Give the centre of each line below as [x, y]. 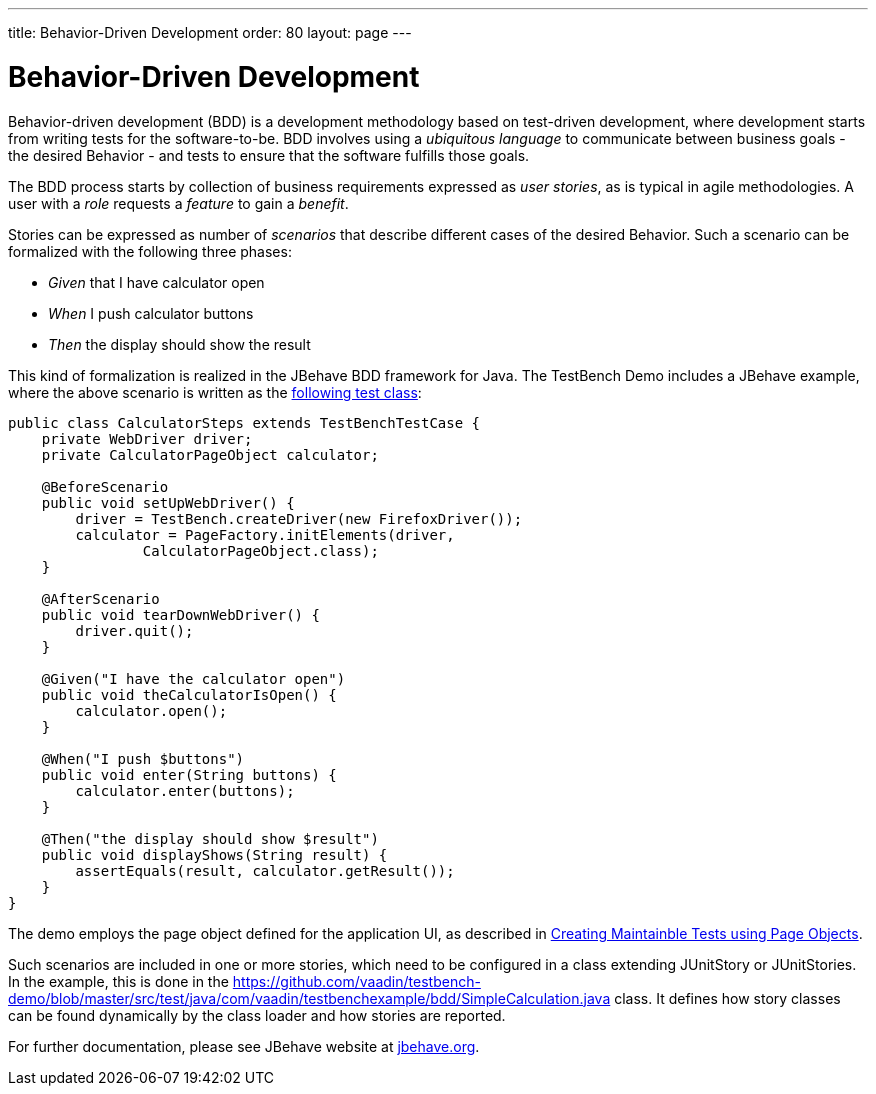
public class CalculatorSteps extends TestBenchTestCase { [244, 422]
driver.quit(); [134, 630]
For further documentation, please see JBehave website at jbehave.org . [244, 1046]
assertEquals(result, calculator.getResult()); [265, 870]
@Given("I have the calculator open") [193, 678]
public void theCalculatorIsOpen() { [189, 694]
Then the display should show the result [179, 344]
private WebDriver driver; [147, 438]
